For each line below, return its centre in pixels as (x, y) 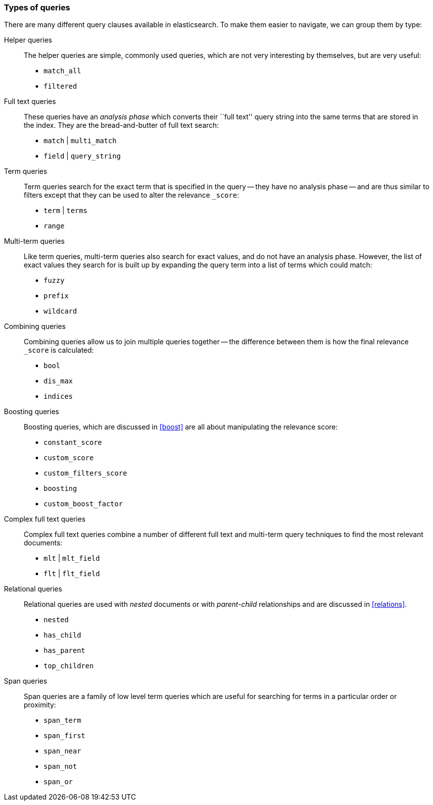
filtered (60, 86)
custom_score (69, 458)
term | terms (66, 211)
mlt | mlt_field (72, 558)
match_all (62, 71)
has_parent (65, 651)
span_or (58, 782)
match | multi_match (80, 141)
